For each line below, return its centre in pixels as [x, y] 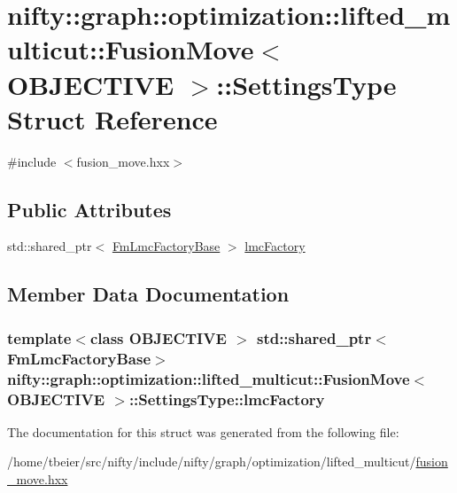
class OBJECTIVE [158, 337]
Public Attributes [89, 209]
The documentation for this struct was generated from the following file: [203, 431]
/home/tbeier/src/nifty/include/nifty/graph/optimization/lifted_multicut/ [212, 462]
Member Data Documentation [148, 294]
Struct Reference [112, 118]
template [39, 337]
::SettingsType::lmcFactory [227, 399]
